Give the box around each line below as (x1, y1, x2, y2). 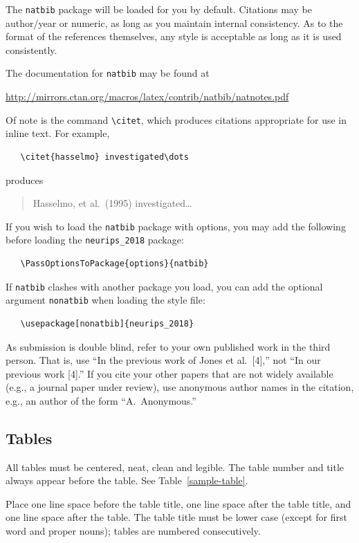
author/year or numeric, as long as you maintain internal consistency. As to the (6, 15, 343, 30)
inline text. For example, (6, 126, 110, 140)
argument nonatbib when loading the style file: (6, 293, 205, 307)
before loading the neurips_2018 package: (6, 232, 184, 247)
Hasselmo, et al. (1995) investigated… (33, 196, 192, 210)
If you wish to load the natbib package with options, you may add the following (6, 219, 346, 233)
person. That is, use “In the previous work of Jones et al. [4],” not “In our (6, 353, 321, 367)
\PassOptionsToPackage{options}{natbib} (20, 259, 209, 269)
